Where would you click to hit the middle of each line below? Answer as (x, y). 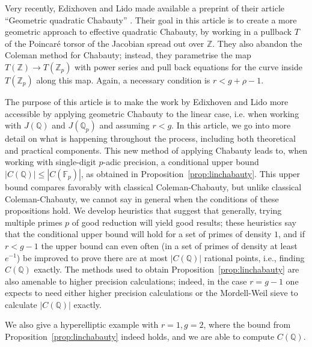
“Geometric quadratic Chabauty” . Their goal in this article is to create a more (151, 20)
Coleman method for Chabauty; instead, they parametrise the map (128, 55)
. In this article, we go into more (231, 125)
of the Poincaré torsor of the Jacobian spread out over (105, 43)
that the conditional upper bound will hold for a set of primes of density (138, 234)
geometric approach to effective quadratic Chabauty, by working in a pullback (148, 32)
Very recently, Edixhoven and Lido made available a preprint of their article (145, 8)
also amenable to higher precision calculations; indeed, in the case (126, 281)
